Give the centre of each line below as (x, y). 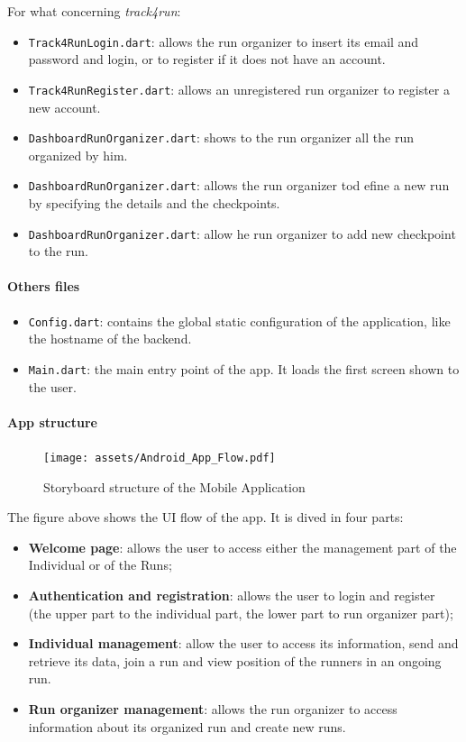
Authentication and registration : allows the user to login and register (232, 595)
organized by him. (78, 155)
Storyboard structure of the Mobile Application (174, 486)
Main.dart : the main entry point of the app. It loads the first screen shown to (244, 368)
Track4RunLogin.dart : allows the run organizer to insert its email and (224, 41)
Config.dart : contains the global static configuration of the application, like (239, 321)
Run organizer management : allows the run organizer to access (213, 708)
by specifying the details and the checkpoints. (154, 203)
